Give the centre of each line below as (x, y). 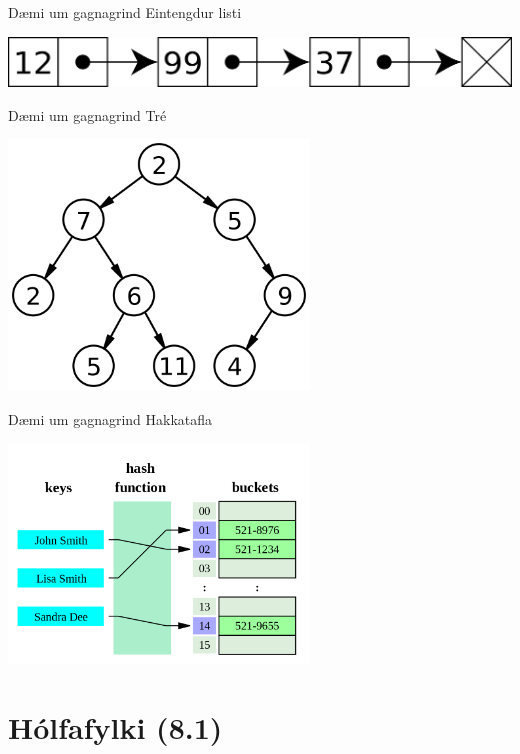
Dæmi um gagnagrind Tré (87, 114)
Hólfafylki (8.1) (115, 727)
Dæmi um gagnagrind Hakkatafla (110, 418)
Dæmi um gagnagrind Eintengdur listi (125, 12)
